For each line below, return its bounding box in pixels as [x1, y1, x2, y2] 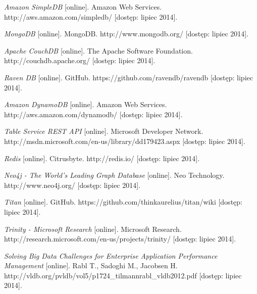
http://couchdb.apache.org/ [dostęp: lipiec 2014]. [4, 55, 156, 66]
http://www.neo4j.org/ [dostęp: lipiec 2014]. [4, 179, 141, 190]
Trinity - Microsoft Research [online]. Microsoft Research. [4, 223, 182, 234]
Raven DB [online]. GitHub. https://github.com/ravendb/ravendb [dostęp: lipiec [4, 72, 253, 82]
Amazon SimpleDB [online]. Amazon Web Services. [4, 2, 162, 12]
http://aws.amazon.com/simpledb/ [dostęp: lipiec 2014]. [4, 11, 178, 22]
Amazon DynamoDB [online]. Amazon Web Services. [4, 99, 167, 110]
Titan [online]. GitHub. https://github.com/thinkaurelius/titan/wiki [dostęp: [4, 197, 242, 207]
